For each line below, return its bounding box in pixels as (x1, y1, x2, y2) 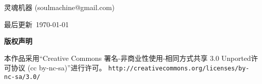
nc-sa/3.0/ (4, 73, 40, 81)
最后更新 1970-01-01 (4, 19, 69, 29)
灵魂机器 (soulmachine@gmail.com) (4, 2, 115, 12)
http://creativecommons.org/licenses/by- (108, 65, 249, 72)
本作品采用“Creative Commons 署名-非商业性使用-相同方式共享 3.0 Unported (4, 52, 251, 63)
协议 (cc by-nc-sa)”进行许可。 (11, 62, 106, 73)
